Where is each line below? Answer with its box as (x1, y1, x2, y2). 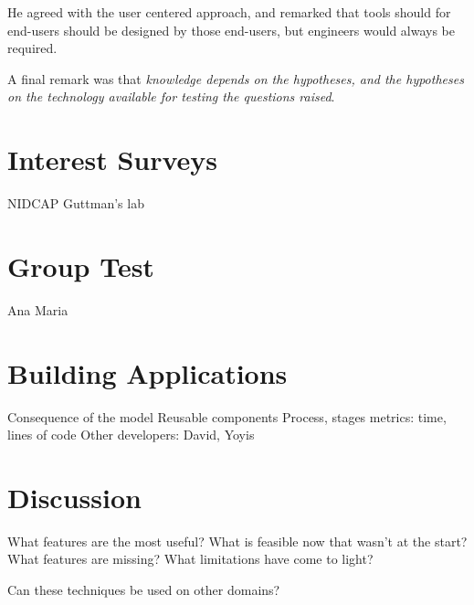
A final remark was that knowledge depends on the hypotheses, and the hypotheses (7, 69, 464, 88)
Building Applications (7, 354, 288, 391)
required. (7, 38, 58, 58)
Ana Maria (7, 300, 68, 319)
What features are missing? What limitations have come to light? (7, 549, 374, 568)
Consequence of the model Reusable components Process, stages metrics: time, (7, 407, 447, 426)
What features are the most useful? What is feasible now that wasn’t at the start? (7, 531, 468, 550)
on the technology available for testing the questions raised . (7, 87, 335, 106)
